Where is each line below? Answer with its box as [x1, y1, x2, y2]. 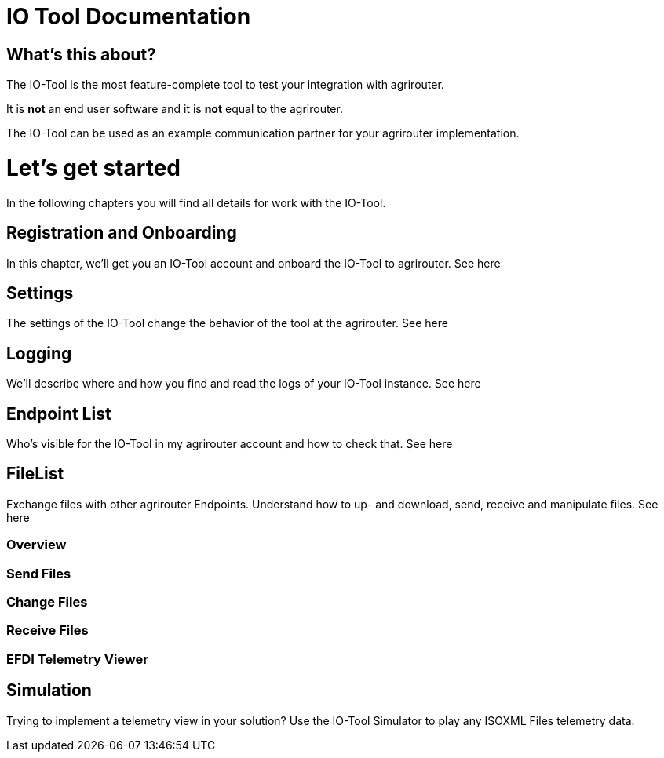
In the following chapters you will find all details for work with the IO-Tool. [6, 195, 386, 210]
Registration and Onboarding [6, 223, 237, 243]
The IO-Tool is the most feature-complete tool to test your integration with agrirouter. [6, 78, 444, 92]
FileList [6, 464, 64, 484]
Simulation [6, 680, 92, 701]
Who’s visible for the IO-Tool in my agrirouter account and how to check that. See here [6, 437, 453, 451]
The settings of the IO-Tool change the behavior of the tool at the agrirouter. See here [6, 316, 448, 330]
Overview [6, 537, 67, 553]
